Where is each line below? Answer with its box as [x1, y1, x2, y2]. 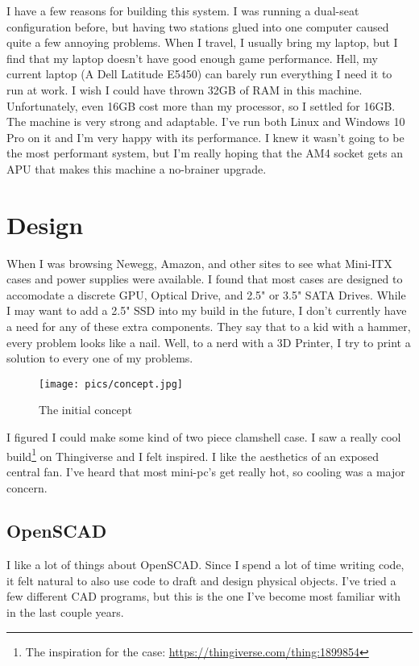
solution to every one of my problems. [6, 350, 193, 367]
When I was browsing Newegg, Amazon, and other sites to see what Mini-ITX [6, 254, 392, 271]
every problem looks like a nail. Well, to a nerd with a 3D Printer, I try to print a [6, 333, 411, 350]
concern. [6, 479, 48, 496]
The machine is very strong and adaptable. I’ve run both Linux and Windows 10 [6, 113, 405, 130]
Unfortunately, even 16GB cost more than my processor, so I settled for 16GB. [6, 97, 396, 114]
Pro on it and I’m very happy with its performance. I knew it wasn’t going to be [6, 128, 404, 145]
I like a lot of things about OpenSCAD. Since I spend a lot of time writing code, [6, 556, 404, 573]
